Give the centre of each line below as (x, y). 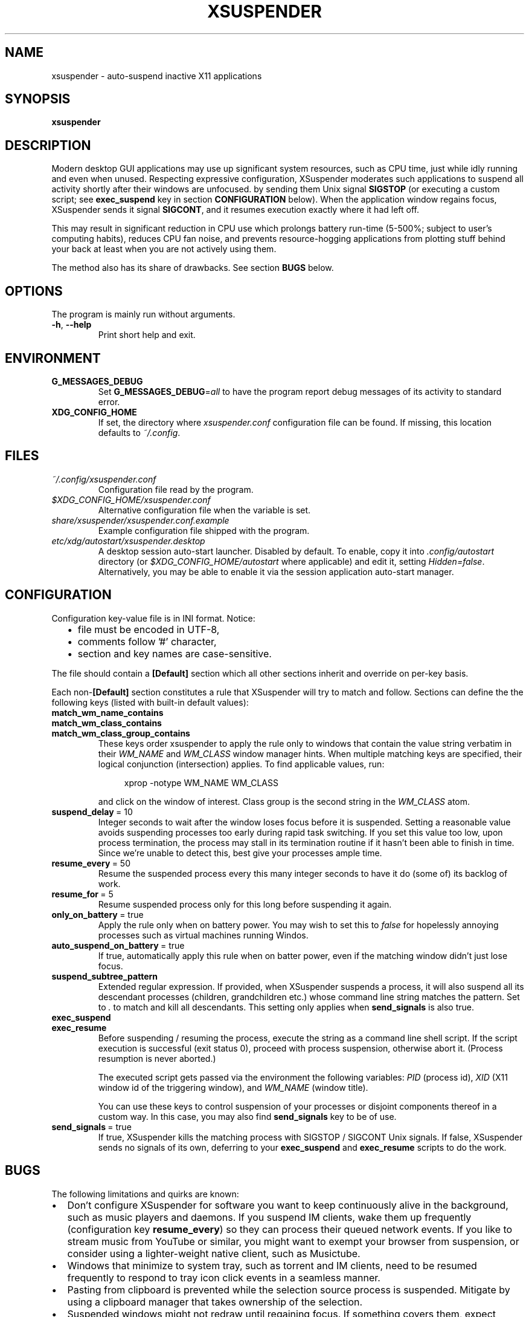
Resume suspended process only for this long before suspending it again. (245, 904)
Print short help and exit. (147, 335)
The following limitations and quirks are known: (145, 1194)
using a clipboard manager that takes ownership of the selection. (215, 1302)
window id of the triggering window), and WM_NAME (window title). (233, 1087)
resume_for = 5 (82, 894)
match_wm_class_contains (107, 723)
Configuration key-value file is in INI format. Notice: (153, 618)
